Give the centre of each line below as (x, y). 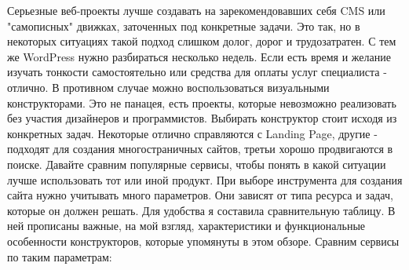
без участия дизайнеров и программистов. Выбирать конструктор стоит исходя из (202, 118)
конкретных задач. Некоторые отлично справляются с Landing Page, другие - (192, 133)
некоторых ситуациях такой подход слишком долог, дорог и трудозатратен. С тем (202, 41)
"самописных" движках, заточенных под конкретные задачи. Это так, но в (184, 26)
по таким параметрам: (60, 256)
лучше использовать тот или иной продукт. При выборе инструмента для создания (205, 179)
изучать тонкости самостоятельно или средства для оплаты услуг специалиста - (197, 72)
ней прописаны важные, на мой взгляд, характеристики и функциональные (186, 226)
